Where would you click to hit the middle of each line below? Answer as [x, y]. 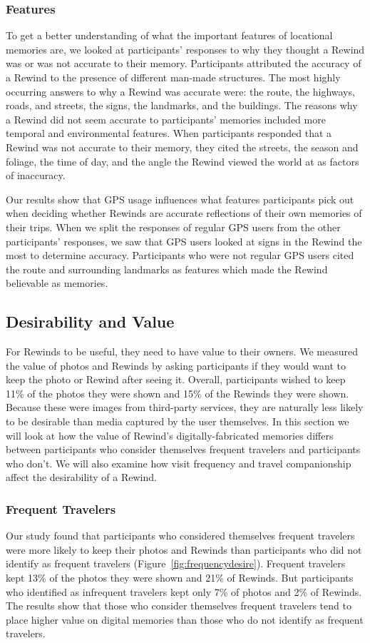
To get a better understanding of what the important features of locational [169, 35]
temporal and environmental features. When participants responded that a [169, 133]
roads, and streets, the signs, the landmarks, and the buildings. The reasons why [182, 105]
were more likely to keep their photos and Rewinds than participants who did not [184, 549]
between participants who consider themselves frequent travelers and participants [183, 449]
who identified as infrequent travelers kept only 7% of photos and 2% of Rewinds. [184, 591]
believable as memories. [57, 283]
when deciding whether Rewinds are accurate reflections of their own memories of [184, 213]
